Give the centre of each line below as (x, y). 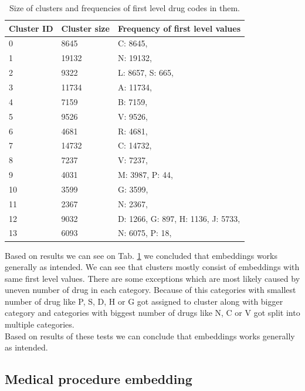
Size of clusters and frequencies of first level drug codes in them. (125, 8)
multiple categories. (40, 324)
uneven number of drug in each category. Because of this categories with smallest (150, 290)
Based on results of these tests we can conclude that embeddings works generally (150, 336)
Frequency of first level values (179, 28)
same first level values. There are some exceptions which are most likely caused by (152, 278)
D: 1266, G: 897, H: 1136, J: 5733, (179, 218)
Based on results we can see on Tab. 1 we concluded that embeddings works (141, 255)
